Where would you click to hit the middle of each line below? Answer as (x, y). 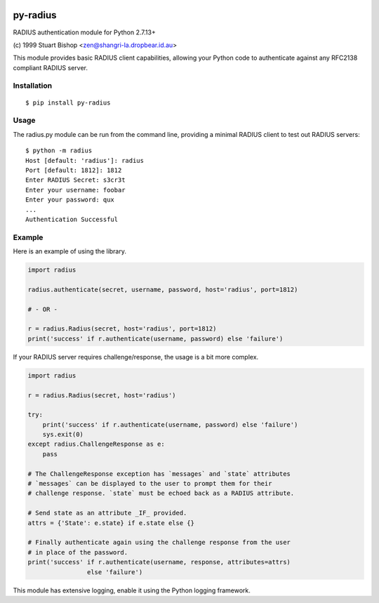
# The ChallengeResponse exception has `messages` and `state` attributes (159, 473)
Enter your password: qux (70, 200)
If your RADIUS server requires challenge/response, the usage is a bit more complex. (136, 357)
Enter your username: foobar (75, 190)
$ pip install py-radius (68, 102)
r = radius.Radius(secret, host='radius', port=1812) (122, 329)
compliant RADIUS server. (50, 67)
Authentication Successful (72, 219)
